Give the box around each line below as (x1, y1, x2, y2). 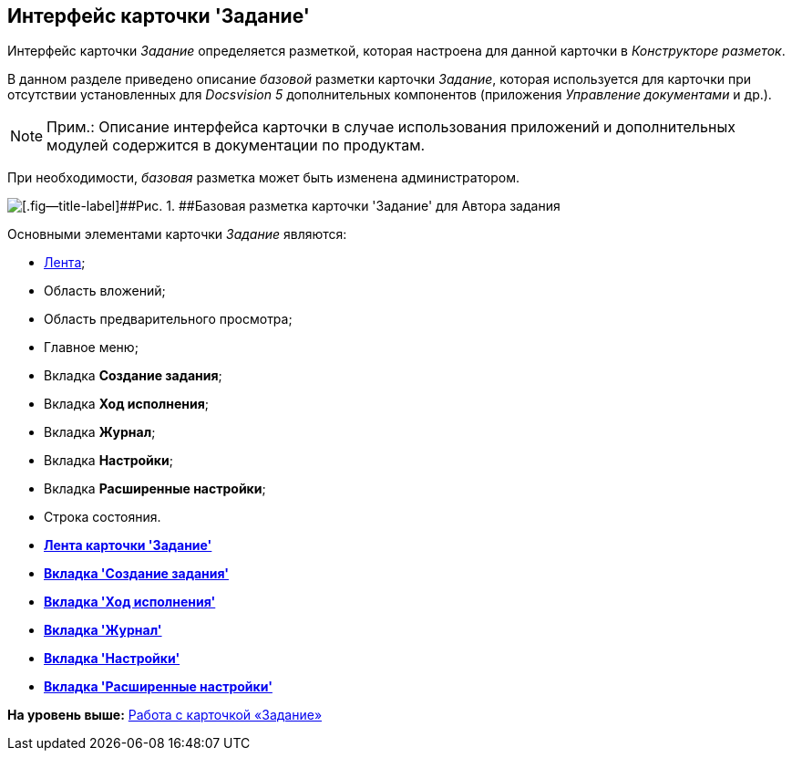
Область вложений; (44, 283, 166, 299)
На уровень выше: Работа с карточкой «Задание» (7, 707, 323, 723)
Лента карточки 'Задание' (44, 537, 212, 554)
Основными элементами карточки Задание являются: (7, 226, 347, 243)
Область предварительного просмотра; (44, 311, 293, 327)
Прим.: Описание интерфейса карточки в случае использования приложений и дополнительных (46, 118, 735, 137)
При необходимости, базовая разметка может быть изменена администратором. (7, 170, 519, 186)
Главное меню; (44, 339, 139, 356)
